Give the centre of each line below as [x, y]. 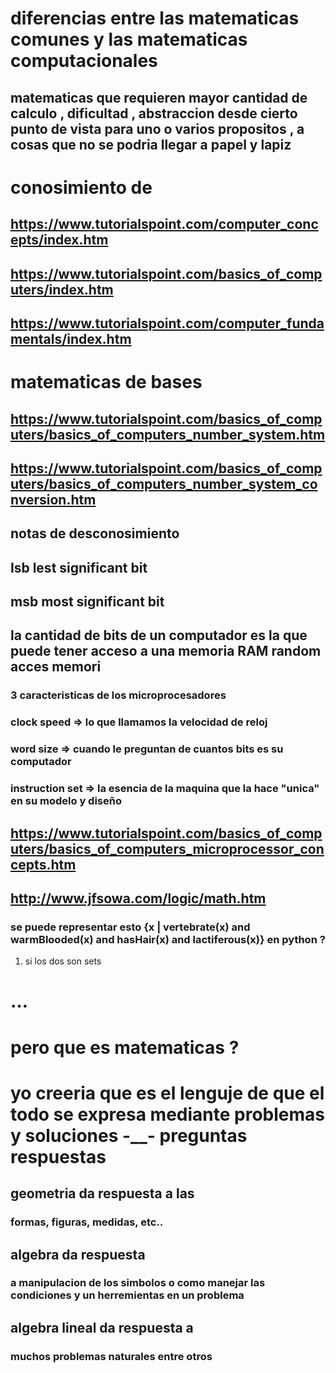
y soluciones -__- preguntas [129, 1135]
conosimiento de [81, 187]
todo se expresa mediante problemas [167, 1114]
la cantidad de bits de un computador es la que [159, 635]
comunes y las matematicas [129, 39]
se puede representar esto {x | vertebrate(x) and [130, 927]
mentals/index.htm [71, 338]
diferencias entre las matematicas [155, 18]
